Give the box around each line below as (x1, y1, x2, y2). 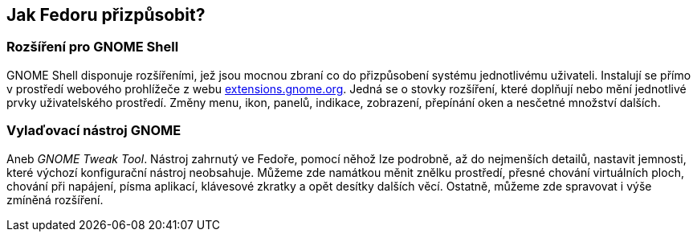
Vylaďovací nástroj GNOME (6, 122, 181, 139)
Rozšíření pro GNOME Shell (6, 39, 179, 55)
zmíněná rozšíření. (6, 192, 104, 207)
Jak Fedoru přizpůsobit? (6, 5, 206, 25)
